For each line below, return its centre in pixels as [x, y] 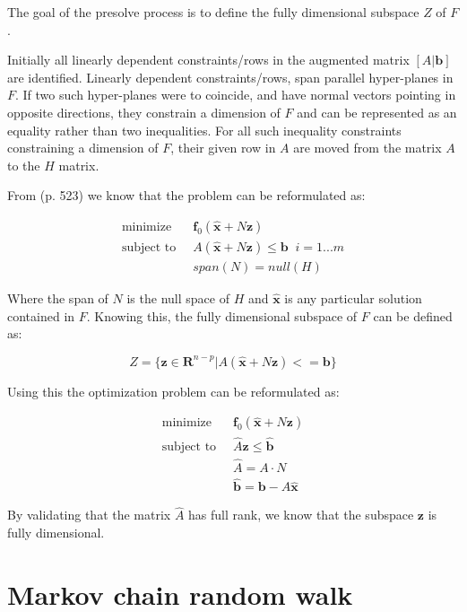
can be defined [413, 315]
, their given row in [223, 148]
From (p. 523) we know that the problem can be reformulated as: [186, 195]
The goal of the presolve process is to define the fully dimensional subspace [213, 12]
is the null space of [178, 298]
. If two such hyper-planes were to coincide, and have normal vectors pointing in [236, 95]
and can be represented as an [377, 112]
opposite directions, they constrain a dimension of [144, 112]
